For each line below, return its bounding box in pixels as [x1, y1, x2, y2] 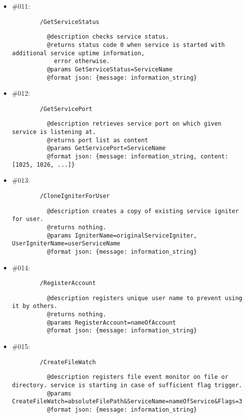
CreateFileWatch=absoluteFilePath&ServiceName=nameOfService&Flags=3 [12, 398, 243, 405]
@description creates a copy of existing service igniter [47, 207, 239, 215]
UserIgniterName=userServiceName [12, 240, 120, 247]
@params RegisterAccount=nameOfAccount [47, 319, 176, 326]
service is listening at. [12, 129, 96, 136]
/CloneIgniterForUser [40, 192, 110, 199]
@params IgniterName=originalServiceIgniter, [47, 232, 197, 239]
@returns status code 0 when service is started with [47, 41, 225, 48]
